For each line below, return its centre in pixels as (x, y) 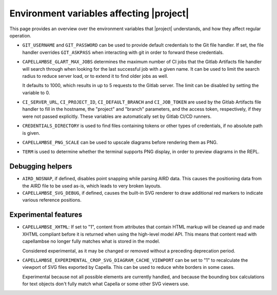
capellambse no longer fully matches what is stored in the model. (91, 241)
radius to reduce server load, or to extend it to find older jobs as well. (95, 76)
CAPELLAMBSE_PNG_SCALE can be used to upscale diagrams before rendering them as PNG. (120, 142)
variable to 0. (36, 93)
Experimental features (46, 215)
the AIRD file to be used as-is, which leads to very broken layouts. (92, 186)
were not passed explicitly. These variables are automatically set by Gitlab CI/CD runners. (117, 116)
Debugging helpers (41, 166)
